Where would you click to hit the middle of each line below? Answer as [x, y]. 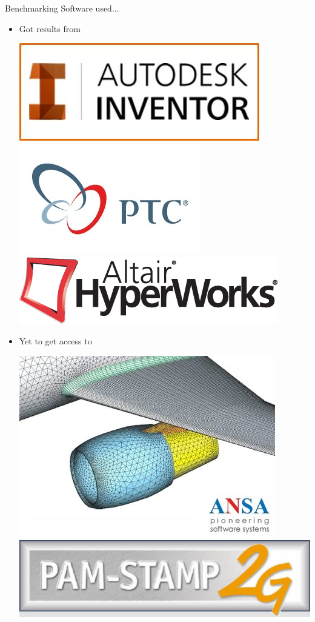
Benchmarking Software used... [62, 8]
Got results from [50, 28]
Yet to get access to [55, 340]
